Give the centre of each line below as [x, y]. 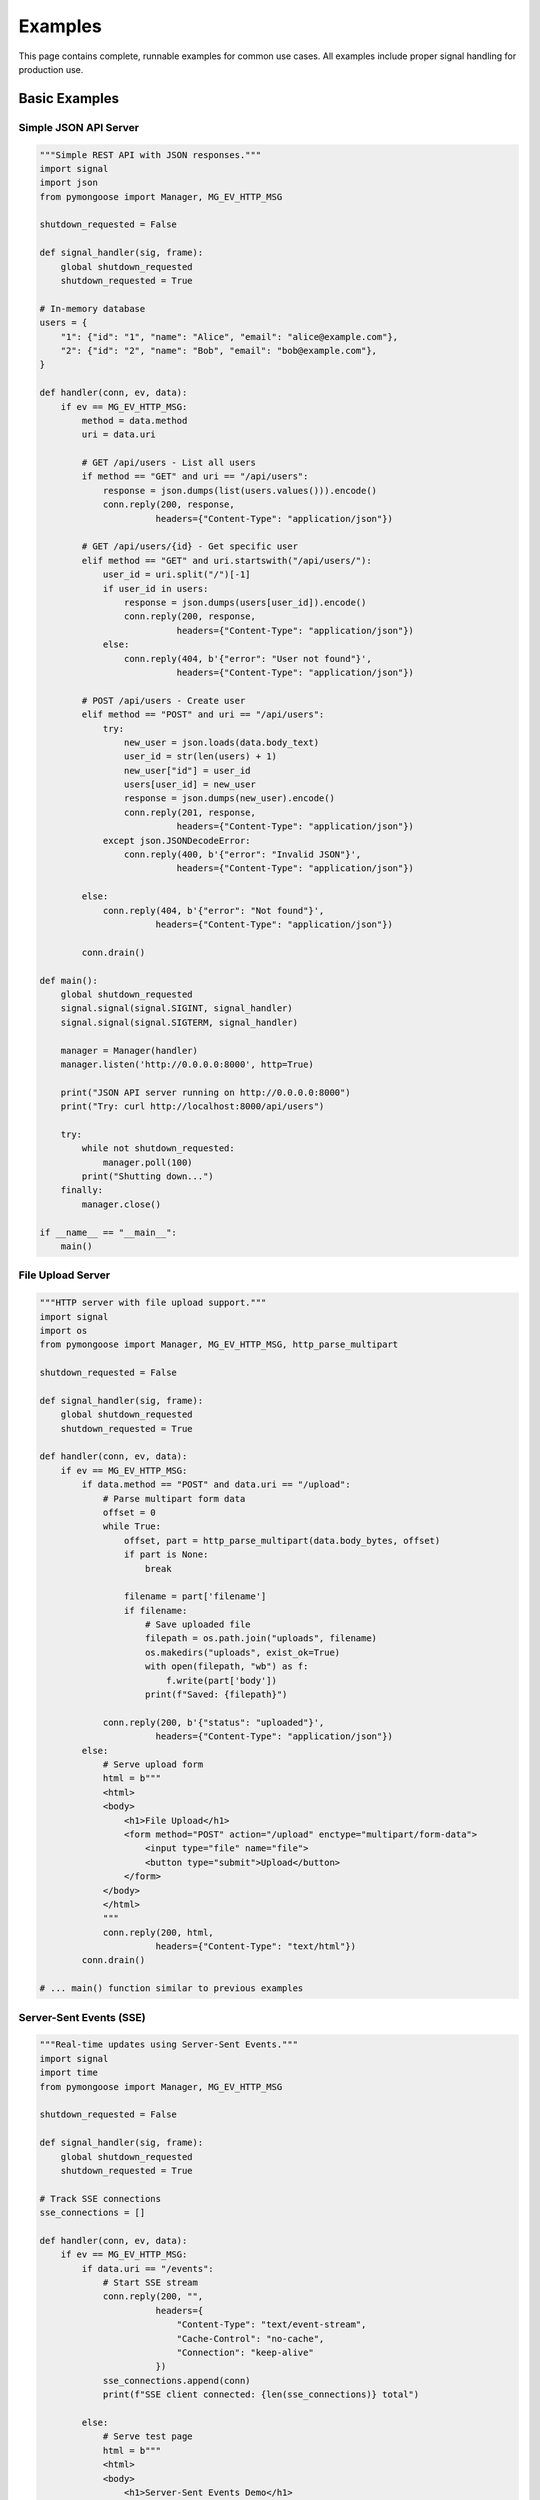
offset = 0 [129, 1512]
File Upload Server [64, 1275]
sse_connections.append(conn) [176, 2380]
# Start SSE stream [150, 2283]
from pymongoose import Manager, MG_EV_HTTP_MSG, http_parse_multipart [219, 1344]
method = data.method [134, 420]
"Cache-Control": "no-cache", [250, 2338]
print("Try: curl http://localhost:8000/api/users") [192, 1106]
